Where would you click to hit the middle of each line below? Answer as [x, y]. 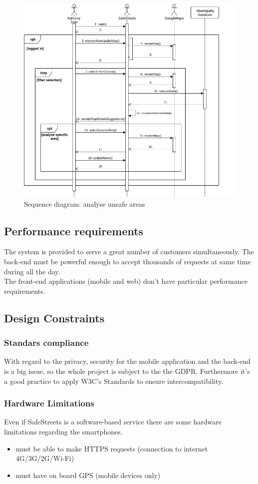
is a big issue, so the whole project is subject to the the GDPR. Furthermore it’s [127, 371]
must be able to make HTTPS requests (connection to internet [112, 448]
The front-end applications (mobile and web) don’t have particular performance [126, 281]
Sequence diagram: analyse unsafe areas [85, 203]
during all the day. [32, 271]
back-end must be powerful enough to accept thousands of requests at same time [128, 261]
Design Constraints [54, 318]
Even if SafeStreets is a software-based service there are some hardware [113, 422]
